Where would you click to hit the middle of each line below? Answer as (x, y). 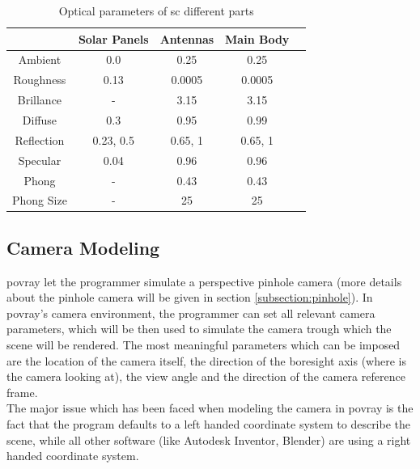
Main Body (257, 38)
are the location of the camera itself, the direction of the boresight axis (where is (206, 360)
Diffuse (40, 119)
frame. (22, 392)
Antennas (187, 38)
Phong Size (40, 200)
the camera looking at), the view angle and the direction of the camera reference (206, 376)
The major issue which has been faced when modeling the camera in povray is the (210, 408)
